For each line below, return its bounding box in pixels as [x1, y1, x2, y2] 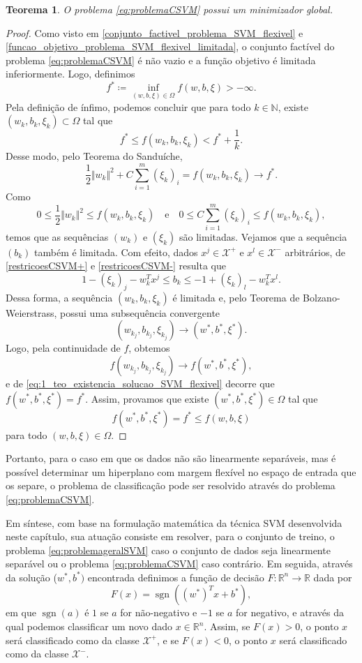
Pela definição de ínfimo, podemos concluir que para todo [6, 99, 251, 114]
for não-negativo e [120, 605, 197, 620]
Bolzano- [303, 290, 340, 304]
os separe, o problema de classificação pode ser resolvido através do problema [6, 478, 335, 493]
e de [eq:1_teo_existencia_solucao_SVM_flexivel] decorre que [6, 375, 275, 390]
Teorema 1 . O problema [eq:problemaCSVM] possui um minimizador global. [6, 2, 333, 16]
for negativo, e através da [236, 605, 344, 620]
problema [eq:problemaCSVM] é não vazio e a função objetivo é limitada [6, 52, 316, 67]
